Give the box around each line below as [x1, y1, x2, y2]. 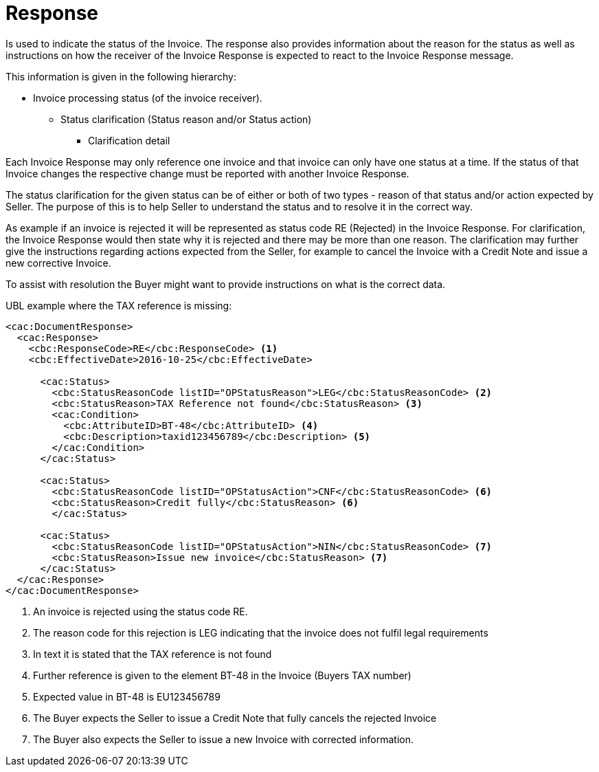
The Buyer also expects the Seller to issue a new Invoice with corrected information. [33, 733, 414, 745]
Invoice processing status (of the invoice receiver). [33, 91, 262, 104]
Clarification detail [88, 134, 170, 146]
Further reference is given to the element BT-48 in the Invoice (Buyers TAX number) [33, 669, 411, 681]
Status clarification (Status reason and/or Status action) [60, 113, 312, 125]
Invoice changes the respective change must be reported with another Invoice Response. [5, 167, 409, 179]
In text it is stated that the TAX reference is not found [33, 648, 272, 660]
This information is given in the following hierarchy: [5, 70, 236, 82]
